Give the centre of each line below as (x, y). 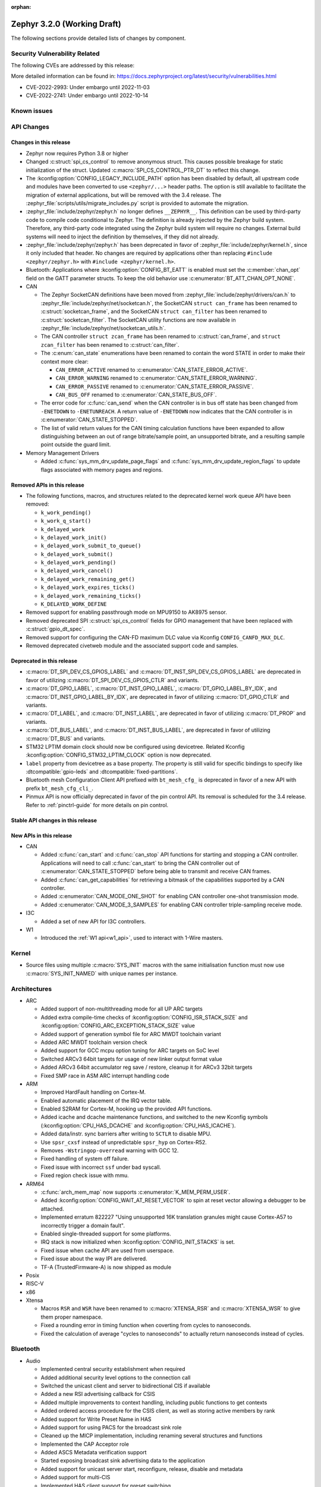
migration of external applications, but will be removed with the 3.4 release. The (124, 195)
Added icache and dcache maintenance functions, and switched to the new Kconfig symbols (154, 1117)
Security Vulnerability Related (56, 54)
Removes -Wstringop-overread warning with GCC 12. (110, 1150)
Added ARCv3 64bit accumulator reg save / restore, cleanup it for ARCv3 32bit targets (147, 1067)
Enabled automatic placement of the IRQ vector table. (106, 1100)
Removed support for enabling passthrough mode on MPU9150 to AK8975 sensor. (126, 612)
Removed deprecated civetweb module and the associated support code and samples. (132, 646)
